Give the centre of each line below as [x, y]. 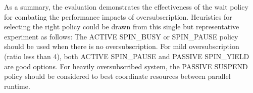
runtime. [17, 86]
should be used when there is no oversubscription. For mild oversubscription [122, 46]
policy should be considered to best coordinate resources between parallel [117, 76]
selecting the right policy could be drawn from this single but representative [122, 27]
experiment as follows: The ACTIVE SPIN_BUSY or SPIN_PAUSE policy [121, 36]
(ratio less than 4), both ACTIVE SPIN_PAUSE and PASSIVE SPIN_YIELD [127, 56]
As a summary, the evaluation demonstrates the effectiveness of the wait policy [126, 7]
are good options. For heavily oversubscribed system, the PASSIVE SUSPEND [126, 66]
